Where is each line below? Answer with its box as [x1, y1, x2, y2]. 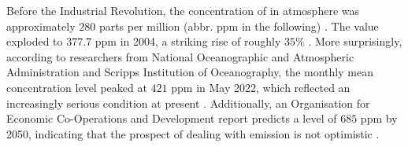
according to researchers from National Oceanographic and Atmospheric [6, 48, 354, 64]
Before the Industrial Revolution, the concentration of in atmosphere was [6, 2, 359, 18]
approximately [6, 17, 76, 34]
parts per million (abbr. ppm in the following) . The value [98, 17, 379, 34]
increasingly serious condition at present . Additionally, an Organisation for [6, 94, 370, 111]
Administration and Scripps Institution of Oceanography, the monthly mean [6, 64, 373, 80]
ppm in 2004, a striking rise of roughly [95, 33, 281, 50]
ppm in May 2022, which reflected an [171, 79, 351, 95]
